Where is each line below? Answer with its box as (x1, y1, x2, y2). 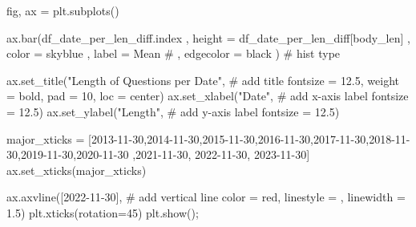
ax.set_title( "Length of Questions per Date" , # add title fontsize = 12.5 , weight (6, 71, 400, 88)
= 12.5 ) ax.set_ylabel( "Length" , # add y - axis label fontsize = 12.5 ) (6, 103, 340, 120)
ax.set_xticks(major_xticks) (6, 161, 147, 178)
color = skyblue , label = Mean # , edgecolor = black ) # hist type (6, 45, 341, 62)
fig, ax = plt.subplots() (6, 2, 119, 18)
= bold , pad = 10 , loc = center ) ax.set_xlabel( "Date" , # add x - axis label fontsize (6, 87, 409, 104)
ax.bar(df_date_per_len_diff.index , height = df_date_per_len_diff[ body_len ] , (6, 29, 410, 46)
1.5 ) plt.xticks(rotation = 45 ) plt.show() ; (6, 204, 199, 221)
